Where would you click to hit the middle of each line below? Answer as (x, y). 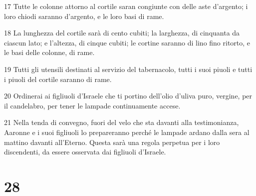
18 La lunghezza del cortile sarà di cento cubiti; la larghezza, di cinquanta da (122, 33)
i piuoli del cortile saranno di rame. (58, 79)
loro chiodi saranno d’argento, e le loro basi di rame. (84, 16)
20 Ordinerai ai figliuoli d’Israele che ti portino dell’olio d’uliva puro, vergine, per (128, 96)
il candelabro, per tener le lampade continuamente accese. (92, 105)
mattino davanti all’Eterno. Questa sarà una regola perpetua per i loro (112, 142)
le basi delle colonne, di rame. (49, 52)
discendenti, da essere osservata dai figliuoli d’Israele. (85, 152)
